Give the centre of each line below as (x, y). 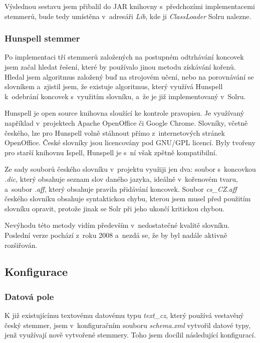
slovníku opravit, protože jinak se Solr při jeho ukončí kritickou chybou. (115, 208)
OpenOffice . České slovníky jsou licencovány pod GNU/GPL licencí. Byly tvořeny (130, 142)
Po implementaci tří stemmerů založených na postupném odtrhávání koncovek (124, 57)
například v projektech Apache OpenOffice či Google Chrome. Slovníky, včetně (126, 122)
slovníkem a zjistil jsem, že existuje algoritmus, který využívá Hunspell (114, 86)
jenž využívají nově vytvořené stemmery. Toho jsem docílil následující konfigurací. (130, 335)
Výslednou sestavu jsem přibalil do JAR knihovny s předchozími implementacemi (130, 6)
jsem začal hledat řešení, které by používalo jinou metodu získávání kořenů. (120, 67)
